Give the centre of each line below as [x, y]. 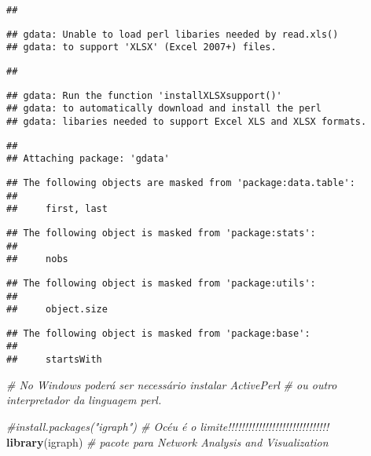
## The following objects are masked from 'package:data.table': [181, 182]
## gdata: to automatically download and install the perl [164, 109]
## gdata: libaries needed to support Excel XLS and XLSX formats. [187, 121]
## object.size [57, 310]
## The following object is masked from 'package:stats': [161, 233]
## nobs [37, 259]
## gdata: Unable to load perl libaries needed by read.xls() [173, 34]
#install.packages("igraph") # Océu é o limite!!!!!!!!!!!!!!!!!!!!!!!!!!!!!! [168, 426]
